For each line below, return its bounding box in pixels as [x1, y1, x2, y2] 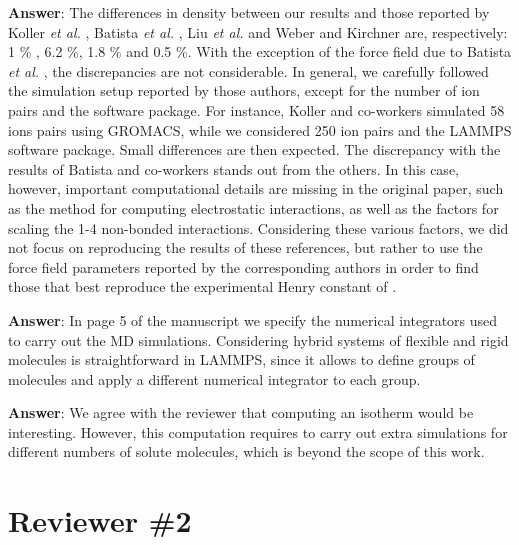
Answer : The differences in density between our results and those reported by [8, 2, 490, 22]
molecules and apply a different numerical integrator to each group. [8, 368, 421, 389]
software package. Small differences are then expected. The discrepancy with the [8, 139, 501, 160]
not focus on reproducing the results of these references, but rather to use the [8, 237, 483, 258]
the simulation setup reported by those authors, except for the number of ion [8, 80, 480, 101]
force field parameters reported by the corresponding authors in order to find [8, 256, 479, 277]
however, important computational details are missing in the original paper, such [8, 178, 504, 199]
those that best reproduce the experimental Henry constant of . [8, 276, 397, 297]
